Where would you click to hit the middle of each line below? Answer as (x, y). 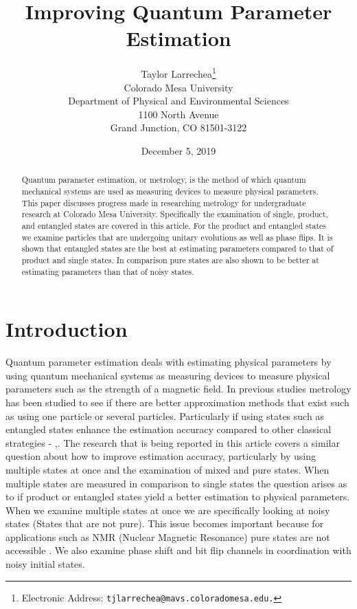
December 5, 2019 (178, 150)
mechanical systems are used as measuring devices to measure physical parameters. (170, 191)
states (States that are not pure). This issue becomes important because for (165, 523)
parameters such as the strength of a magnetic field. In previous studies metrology (178, 389)
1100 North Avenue (178, 114)
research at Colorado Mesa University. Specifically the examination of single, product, (175, 214)
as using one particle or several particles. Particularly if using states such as (165, 416)
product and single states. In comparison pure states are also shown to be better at (170, 259)
